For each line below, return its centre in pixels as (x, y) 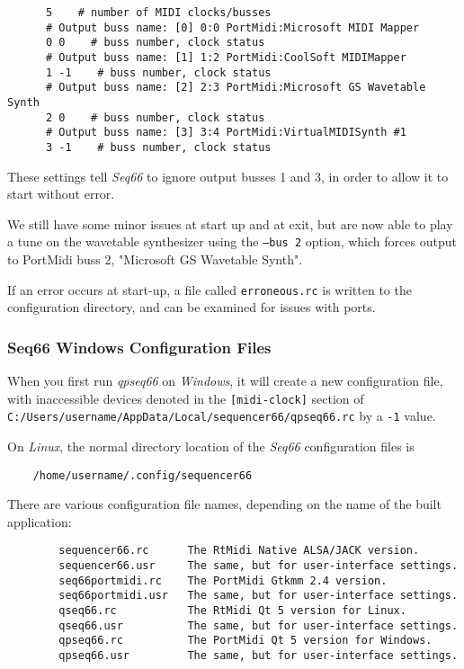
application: (40, 521)
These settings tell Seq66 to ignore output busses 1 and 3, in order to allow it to (228, 176)
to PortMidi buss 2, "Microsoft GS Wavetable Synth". (155, 259)
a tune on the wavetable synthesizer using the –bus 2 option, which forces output (232, 241)
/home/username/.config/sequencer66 (143, 475)
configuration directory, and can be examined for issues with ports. (192, 307)
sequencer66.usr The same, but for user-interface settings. (259, 566)
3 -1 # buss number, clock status (158, 147)
